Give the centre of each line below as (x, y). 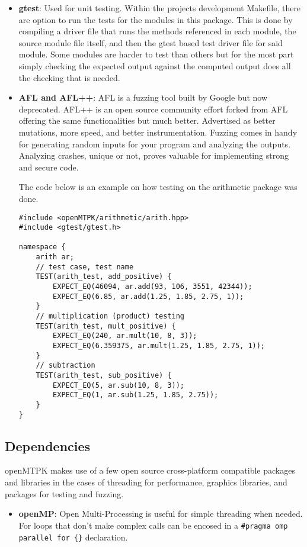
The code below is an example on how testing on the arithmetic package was (158, 187)
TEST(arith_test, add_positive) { (104, 277)
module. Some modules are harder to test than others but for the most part (156, 54)
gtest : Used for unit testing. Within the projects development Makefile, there (160, 8)
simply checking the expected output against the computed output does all (155, 65)
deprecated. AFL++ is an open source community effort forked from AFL (153, 109)
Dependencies (48, 445)
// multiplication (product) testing (110, 316)
